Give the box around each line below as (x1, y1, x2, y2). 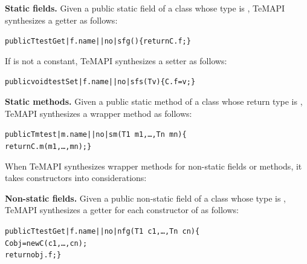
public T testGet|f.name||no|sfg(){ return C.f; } (5, 37, 191, 46)
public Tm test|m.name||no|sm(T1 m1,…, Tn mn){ (5, 130, 187, 139)
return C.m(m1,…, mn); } (5, 142, 92, 151)
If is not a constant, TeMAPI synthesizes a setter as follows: (5, 54, 227, 67)
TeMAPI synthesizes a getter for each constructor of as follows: (5, 203, 239, 216)
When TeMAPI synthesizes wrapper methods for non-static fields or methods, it (5, 159, 302, 172)
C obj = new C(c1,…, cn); (5, 239, 88, 248)
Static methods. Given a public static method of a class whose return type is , (5, 95, 303, 108)
